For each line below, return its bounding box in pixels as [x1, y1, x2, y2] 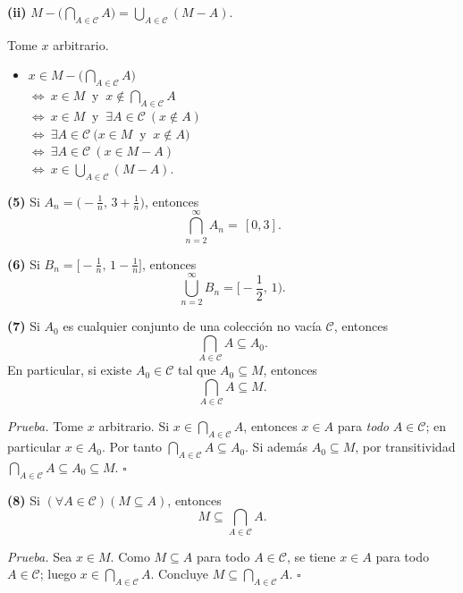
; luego [39, 564, 77, 583]
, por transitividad [355, 437, 456, 456]
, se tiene [286, 546, 336, 565]
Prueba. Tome [7, 417, 84, 436]
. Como [110, 546, 150, 565]
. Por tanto [101, 437, 163, 456]
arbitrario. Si [98, 417, 170, 436]
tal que [178, 360, 216, 379]
